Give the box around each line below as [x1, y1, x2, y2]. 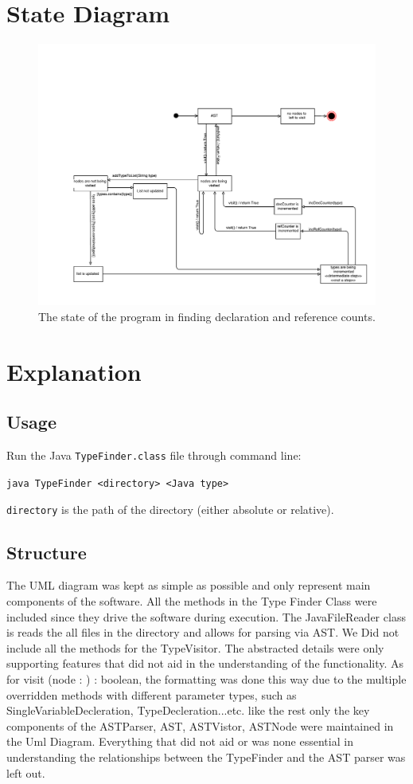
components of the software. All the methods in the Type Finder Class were [6, 593, 377, 609]
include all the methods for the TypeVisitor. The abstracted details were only [6, 639, 384, 656]
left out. [6, 764, 45, 781]
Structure [6, 539, 87, 564]
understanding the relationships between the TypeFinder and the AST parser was [6, 748, 406, 765]
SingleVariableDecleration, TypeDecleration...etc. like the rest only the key [6, 702, 370, 719]
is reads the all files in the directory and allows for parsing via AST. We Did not [6, 624, 399, 641]
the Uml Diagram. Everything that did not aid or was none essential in [6, 733, 353, 750]
